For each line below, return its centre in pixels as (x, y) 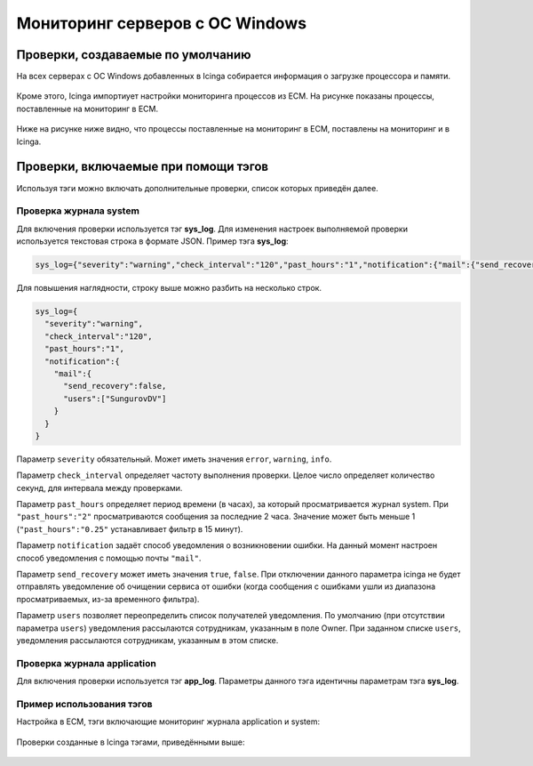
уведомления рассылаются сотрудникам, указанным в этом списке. (147, 640)
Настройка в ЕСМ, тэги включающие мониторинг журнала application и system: (168, 722)
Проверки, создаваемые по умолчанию (134, 55)
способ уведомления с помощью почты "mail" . (109, 558)
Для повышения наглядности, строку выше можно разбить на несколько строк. (169, 288)
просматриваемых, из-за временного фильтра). (108, 599)
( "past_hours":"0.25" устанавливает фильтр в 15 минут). (130, 528)
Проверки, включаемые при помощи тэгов (143, 167)
